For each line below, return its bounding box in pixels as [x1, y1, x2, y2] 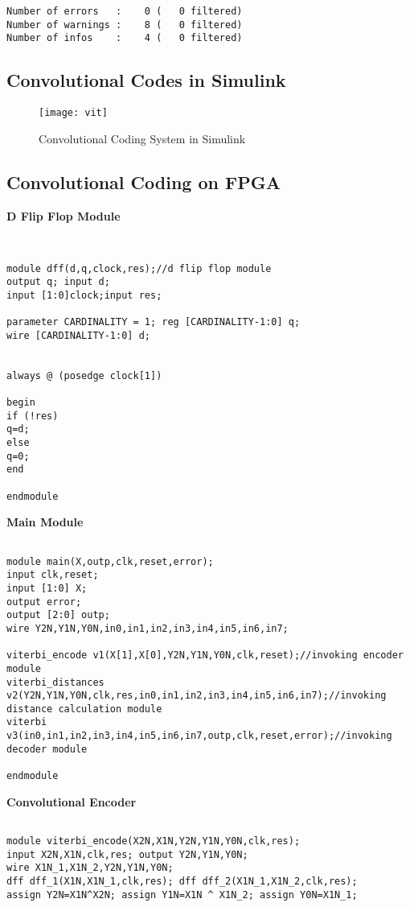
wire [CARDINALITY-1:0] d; [6, 329, 150, 341]
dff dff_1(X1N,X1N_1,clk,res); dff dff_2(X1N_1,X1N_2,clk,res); [6, 875, 358, 887]
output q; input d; [6, 276, 110, 288]
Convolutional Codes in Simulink [6, 68, 286, 93]
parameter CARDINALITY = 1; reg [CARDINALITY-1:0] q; [6, 316, 301, 328]
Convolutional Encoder [6, 793, 137, 810]
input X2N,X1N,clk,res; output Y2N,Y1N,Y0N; [6, 848, 248, 860]
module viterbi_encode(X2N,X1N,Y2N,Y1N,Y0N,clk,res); [6, 835, 301, 847]
